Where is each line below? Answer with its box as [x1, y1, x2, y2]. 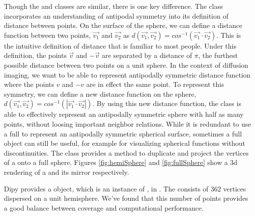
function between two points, [4, 29, 91, 40]
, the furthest [198, 50, 238, 60]
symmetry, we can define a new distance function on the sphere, [4, 88, 197, 99]
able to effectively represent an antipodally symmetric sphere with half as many [4, 109, 244, 119]
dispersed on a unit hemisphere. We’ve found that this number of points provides [4, 193, 248, 203]
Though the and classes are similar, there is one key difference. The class [4, 1, 223, 11]
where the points [4, 79, 55, 89]
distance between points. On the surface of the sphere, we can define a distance [4, 20, 242, 30]
